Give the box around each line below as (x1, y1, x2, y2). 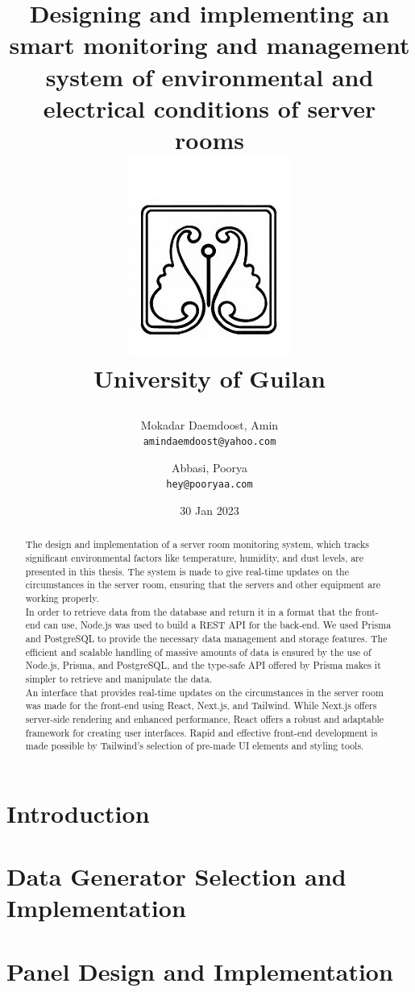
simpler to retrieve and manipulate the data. (25, 671, 213, 685)
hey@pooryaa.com (166, 479, 253, 491)
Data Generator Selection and (6, 860, 347, 893)
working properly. (25, 591, 99, 605)
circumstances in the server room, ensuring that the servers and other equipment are (25, 578, 381, 591)
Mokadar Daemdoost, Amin (140, 416, 279, 433)
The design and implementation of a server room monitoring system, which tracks (25, 538, 370, 551)
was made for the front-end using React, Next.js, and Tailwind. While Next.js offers (25, 699, 377, 712)
